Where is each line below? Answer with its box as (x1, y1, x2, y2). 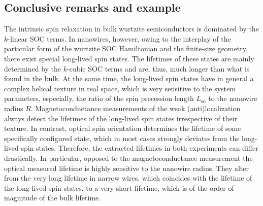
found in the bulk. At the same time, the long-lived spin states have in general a (4, 73, 254, 84)
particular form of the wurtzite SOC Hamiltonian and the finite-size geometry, (4, 43, 248, 54)
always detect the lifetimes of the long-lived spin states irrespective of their (4, 113, 238, 123)
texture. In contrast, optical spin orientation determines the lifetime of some (4, 123, 241, 133)
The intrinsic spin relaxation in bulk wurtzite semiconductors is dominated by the (4, 23, 259, 34)
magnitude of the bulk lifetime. (4, 192, 101, 203)
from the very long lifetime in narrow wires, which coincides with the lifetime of (4, 173, 252, 183)
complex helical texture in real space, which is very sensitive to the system (4, 83, 236, 93)
